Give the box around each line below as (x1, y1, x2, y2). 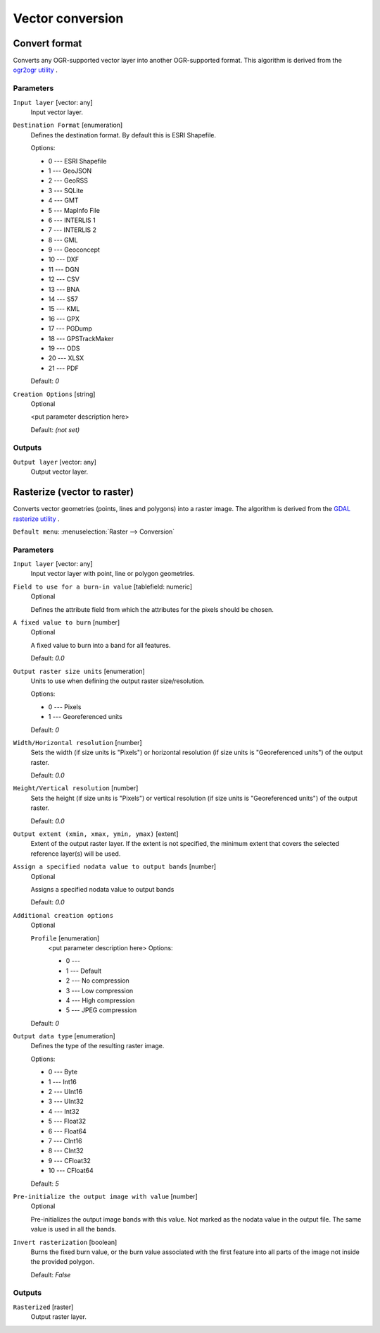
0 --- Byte (48, 1068, 77, 1076)
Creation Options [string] (13, 390, 96, 398)
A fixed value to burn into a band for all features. (30, 641, 171, 649)
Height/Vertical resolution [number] (13, 784, 139, 792)
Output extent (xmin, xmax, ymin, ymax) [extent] (13, 830, 179, 838)
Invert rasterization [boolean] (13, 1238, 118, 1246)
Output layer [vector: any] (13, 457, 96, 466)
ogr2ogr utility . (13, 66, 58, 74)
